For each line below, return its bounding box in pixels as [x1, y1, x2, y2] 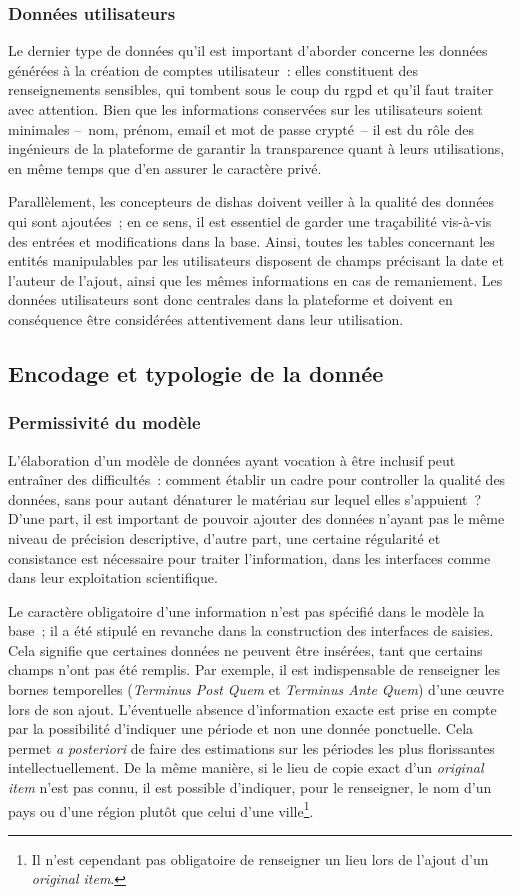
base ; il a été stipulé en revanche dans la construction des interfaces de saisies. [8, 620, 494, 641]
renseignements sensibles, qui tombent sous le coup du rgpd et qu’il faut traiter [8, 79, 494, 100]
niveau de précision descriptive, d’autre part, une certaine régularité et [8, 527, 441, 548]
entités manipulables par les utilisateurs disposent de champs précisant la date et [8, 250, 504, 271]
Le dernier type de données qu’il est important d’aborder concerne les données [8, 40, 488, 61]
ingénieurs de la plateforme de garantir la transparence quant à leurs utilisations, [8, 138, 505, 159]
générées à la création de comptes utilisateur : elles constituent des [8, 59, 419, 80]
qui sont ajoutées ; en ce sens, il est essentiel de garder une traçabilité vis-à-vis [8, 210, 492, 231]
